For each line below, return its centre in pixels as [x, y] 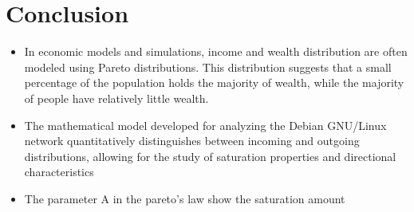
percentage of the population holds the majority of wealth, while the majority [214, 82]
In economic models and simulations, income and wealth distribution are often [216, 51]
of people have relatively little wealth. [116, 98]
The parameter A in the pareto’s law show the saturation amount [185, 198]
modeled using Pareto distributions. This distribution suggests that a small [208, 67]
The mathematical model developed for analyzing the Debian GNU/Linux [205, 125]
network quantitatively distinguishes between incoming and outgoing [192, 141]
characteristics [59, 172]
